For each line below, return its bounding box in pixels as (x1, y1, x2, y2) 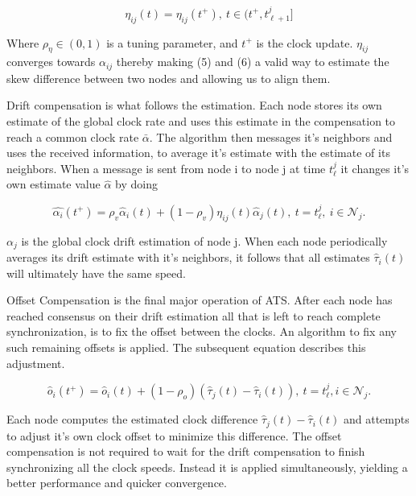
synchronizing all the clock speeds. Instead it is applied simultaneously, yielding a (6, 458, 408, 475)
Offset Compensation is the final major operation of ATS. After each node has (6, 291, 393, 308)
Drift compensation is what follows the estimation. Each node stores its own (6, 97, 382, 114)
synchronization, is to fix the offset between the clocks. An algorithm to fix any (6, 323, 397, 340)
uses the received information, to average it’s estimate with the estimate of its (6, 144, 390, 161)
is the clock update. (256, 34, 353, 51)
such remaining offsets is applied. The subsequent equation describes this (6, 339, 366, 356)
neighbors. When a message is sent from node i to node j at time (6, 159, 326, 176)
